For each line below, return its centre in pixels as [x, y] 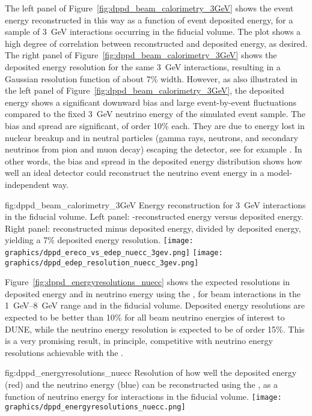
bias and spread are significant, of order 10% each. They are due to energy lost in [155, 125]
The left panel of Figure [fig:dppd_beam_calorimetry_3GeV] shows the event [149, 8]
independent [27, 184]
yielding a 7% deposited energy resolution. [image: [99, 240]
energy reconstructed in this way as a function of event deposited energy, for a [149, 20]
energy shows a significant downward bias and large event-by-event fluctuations [151, 102]
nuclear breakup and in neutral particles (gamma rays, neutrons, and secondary [151, 137]
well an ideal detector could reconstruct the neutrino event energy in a [135, 173]
